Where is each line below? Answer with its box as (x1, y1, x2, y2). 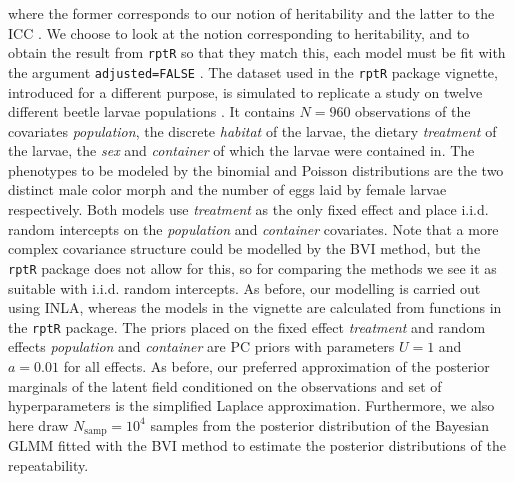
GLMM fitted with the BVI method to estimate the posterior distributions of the (8, 435, 506, 456)
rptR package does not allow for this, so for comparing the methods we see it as (8, 257, 497, 278)
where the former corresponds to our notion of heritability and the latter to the (8, 3, 495, 23)
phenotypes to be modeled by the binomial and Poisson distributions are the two (8, 159, 504, 180)
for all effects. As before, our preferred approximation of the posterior (63, 355, 490, 376)
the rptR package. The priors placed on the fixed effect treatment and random (8, 316, 486, 337)
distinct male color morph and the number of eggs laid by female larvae (8, 179, 447, 200)
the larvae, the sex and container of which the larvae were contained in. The (8, 140, 475, 161)
